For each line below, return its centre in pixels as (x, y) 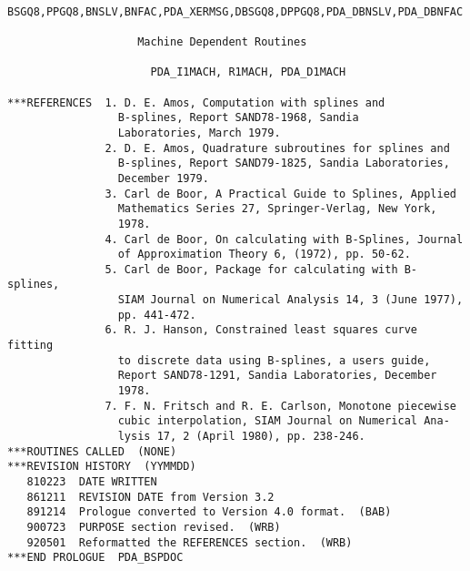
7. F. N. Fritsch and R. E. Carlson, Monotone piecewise (280, 406)
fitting (30, 346)
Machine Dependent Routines (222, 41)
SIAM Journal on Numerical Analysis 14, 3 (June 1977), (290, 300)
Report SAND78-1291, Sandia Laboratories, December (277, 376)
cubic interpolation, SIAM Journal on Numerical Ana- (284, 421)
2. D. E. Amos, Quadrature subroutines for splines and (277, 148)
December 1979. (163, 178)
